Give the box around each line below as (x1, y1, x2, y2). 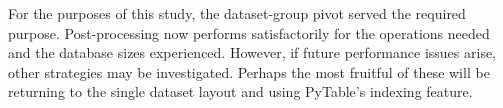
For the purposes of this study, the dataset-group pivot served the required (8, 3, 466, 23)
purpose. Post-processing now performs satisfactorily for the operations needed (8, 22, 490, 43)
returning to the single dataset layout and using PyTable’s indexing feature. (8, 81, 473, 102)
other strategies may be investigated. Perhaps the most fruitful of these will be (8, 61, 490, 82)
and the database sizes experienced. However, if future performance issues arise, (8, 42, 497, 63)
